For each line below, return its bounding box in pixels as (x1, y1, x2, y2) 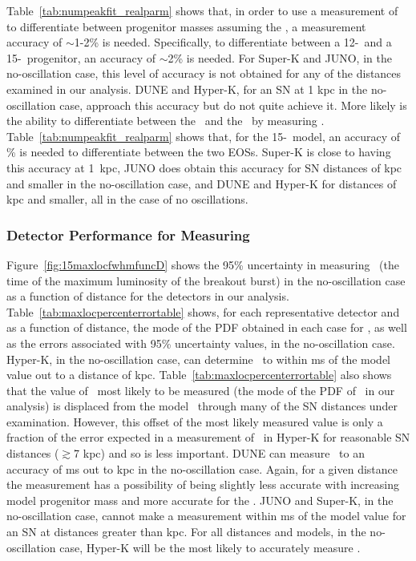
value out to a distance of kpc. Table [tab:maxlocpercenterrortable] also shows (6, 366, 392, 383)
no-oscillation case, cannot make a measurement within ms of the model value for (6, 507, 406, 524)
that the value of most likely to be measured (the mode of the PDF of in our (6, 381, 395, 398)
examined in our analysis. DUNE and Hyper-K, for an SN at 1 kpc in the (6, 80, 368, 97)
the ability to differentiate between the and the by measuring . (6, 112, 325, 129)
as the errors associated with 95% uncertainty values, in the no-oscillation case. (6, 334, 395, 351)
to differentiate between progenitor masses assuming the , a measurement (6, 18, 366, 34)
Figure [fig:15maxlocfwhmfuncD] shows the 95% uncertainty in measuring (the (6, 256, 400, 272)
